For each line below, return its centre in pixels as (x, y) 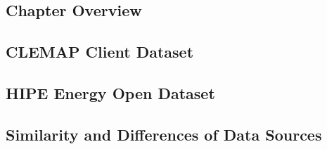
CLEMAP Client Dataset (100, 52)
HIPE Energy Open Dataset (110, 92)
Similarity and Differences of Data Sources (164, 134)
